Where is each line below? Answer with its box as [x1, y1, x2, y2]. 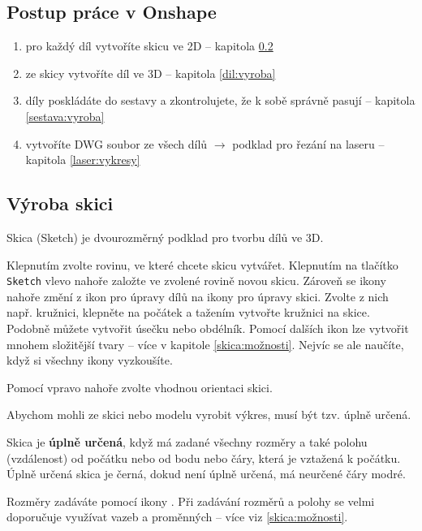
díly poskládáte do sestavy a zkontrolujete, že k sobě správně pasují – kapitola [25, 92, 416, 109]
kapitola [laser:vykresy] [25, 151, 140, 168]
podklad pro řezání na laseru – [232, 135, 385, 152]
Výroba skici [6, 191, 114, 216]
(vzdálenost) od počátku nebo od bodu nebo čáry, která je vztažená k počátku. [6, 449, 401, 466]
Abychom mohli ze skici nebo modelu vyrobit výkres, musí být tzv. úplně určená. [6, 406, 411, 423]
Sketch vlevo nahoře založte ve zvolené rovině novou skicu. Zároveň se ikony [6, 272, 386, 289]
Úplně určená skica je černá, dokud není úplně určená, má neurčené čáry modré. [6, 465, 406, 482]
